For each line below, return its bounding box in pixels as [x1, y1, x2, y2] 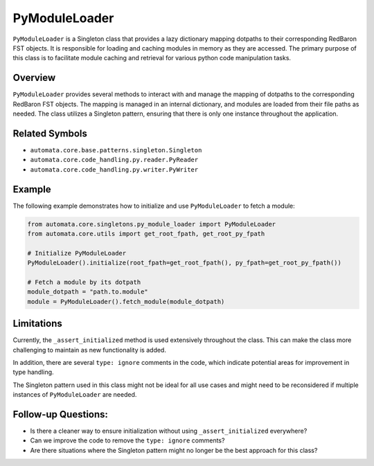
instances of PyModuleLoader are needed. [12, 391, 137, 399]
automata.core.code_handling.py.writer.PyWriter [30, 165, 199, 173]
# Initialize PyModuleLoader [27, 249, 127, 257]
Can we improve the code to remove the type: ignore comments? [30, 436, 225, 445]
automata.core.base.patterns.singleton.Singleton [30, 146, 202, 154]
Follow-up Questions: [12, 409, 109, 420]
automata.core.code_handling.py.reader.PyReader [30, 156, 199, 164]
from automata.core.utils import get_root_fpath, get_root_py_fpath [27, 229, 265, 238]
